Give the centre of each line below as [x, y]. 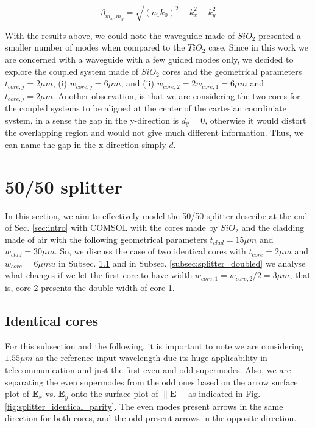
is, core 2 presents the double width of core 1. [90, 287]
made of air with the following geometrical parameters [106, 239]
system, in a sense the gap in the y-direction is [92, 120]
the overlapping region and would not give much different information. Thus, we [154, 132]
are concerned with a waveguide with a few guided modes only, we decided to [149, 59]
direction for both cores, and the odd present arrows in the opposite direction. [151, 418]
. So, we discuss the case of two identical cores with [150, 251]
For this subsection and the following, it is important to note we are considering [154, 346]
